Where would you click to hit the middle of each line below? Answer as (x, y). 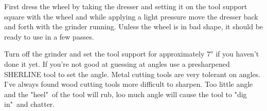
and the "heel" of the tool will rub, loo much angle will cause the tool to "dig (126, 94)
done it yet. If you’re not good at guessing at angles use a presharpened (117, 63)
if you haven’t (237, 54)
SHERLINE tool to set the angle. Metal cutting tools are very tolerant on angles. (132, 74)
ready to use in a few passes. (49, 36)
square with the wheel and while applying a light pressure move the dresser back (131, 16)
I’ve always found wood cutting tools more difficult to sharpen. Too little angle (129, 84)
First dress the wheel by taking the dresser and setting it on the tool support (126, 6)
